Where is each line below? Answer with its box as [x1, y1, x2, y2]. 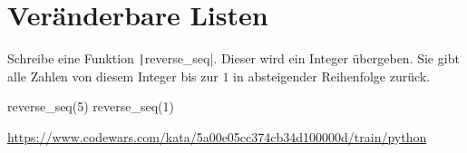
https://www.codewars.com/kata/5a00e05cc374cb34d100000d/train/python [7, 127, 427, 146]
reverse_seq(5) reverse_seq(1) [7, 97, 174, 116]
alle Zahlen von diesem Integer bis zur [7, 66, 219, 85]
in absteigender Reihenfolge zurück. [233, 66, 431, 85]
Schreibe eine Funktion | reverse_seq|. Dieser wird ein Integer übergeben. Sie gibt [7, 49, 460, 68]
